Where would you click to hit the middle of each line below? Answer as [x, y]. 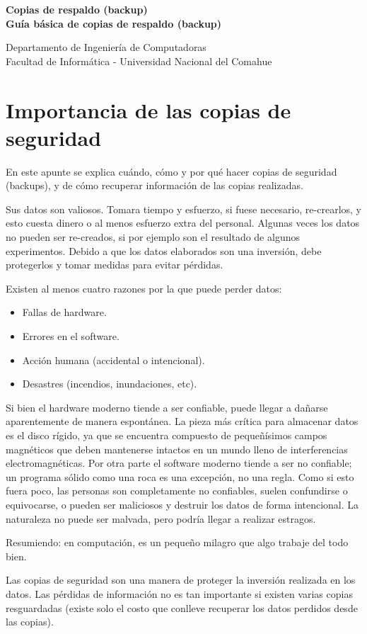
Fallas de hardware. [64, 312]
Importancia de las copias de [148, 109]
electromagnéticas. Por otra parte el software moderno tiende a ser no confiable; [179, 463]
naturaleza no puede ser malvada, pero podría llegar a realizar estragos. [161, 518]
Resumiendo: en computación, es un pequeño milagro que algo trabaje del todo [177, 542]
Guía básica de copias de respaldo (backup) [114, 23]
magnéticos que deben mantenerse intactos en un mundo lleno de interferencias [177, 449]
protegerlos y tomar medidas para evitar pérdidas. [115, 265]
